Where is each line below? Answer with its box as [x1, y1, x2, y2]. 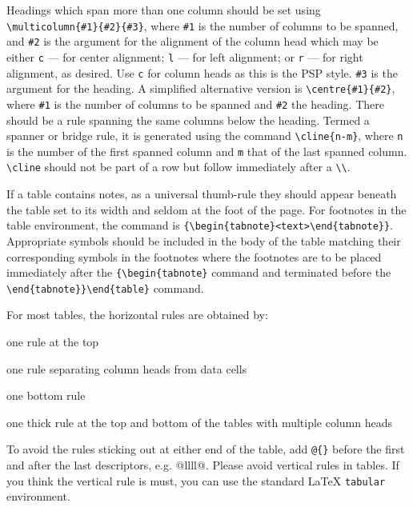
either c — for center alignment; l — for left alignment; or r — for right [6, 48, 363, 65]
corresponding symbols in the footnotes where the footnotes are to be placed [6, 248, 382, 265]
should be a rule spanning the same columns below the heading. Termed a [6, 111, 370, 128]
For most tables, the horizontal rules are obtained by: [6, 306, 268, 323]
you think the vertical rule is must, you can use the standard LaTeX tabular [6, 472, 386, 489]
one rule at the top [6, 333, 99, 350]
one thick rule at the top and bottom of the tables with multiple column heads [6, 413, 393, 430]
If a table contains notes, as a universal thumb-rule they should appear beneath [6, 186, 397, 202]
